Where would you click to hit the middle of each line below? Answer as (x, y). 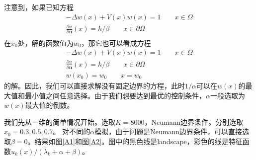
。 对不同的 (72, 131)
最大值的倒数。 (49, 105)
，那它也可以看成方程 (116, 42)
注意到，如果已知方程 (39, 7)
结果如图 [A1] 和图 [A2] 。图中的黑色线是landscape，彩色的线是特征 (138, 141)
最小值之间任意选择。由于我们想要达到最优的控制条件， (115, 95)
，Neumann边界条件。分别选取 (194, 121)
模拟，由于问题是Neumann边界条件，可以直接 (168, 131)
